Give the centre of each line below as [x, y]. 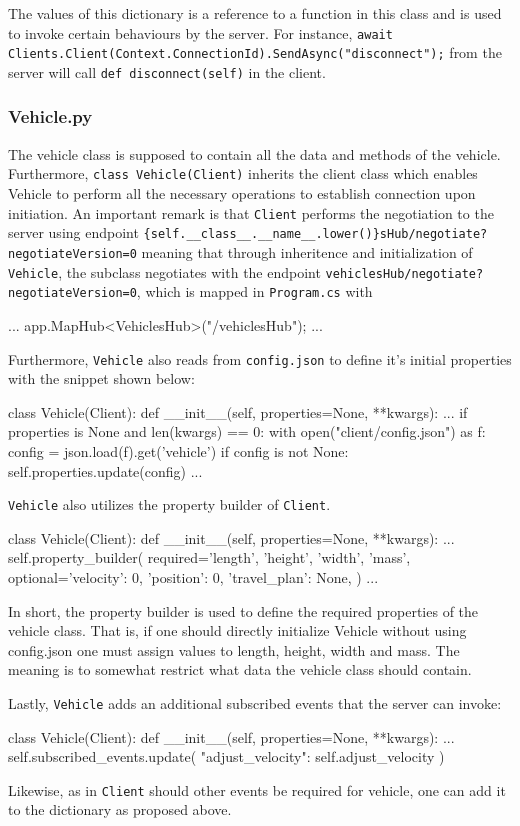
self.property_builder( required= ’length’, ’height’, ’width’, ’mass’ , [209, 557]
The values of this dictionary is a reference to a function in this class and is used [255, 13]
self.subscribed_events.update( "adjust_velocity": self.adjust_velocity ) [226, 756]
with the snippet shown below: [101, 378]
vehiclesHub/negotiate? [404, 273]
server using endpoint [73, 232]
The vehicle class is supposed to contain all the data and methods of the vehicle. [254, 153]
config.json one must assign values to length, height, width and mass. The [234, 649]
